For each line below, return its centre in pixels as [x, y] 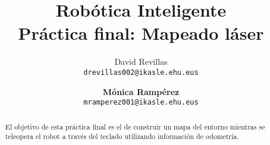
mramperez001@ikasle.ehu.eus [141, 103]
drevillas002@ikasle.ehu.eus [141, 72]
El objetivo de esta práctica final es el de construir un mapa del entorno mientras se [135, 126]
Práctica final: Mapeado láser [141, 33]
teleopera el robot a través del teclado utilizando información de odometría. [122, 136]
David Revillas [141, 62]
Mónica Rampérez [141, 91]
